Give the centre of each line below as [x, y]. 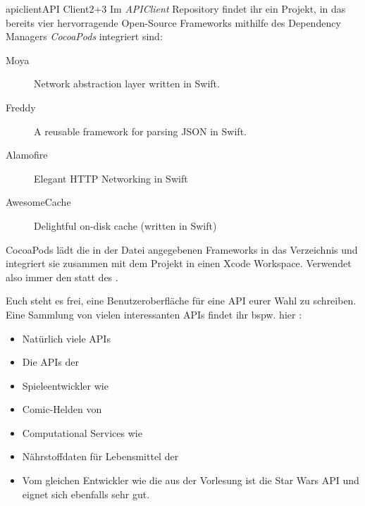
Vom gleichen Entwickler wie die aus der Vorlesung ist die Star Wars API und [191, 480]
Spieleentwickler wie [65, 385]
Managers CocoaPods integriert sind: [84, 36]
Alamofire [27, 155]
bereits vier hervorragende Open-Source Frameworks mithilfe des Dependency [173, 22]
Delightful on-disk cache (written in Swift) [125, 225]
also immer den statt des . [62, 277]
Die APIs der [51, 362]
